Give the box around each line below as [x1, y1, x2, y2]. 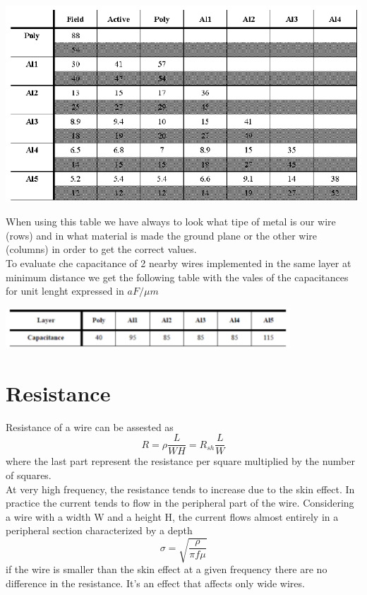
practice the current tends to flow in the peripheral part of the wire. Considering [6, 495, 354, 510]
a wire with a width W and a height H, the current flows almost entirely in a [6, 509, 339, 524]
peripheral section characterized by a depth [6, 523, 193, 538]
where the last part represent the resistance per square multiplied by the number [6, 454, 355, 469]
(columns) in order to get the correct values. [6, 242, 197, 257]
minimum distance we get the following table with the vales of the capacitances [6, 269, 349, 284]
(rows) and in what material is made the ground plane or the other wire [6, 228, 317, 242]
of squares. [6, 467, 52, 482]
